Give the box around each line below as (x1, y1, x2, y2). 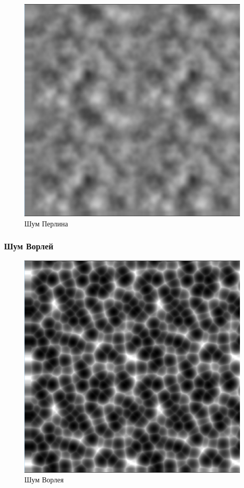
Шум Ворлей (4, 240, 53, 252)
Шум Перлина (24, 218, 68, 228)
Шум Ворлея (24, 474, 64, 485)
